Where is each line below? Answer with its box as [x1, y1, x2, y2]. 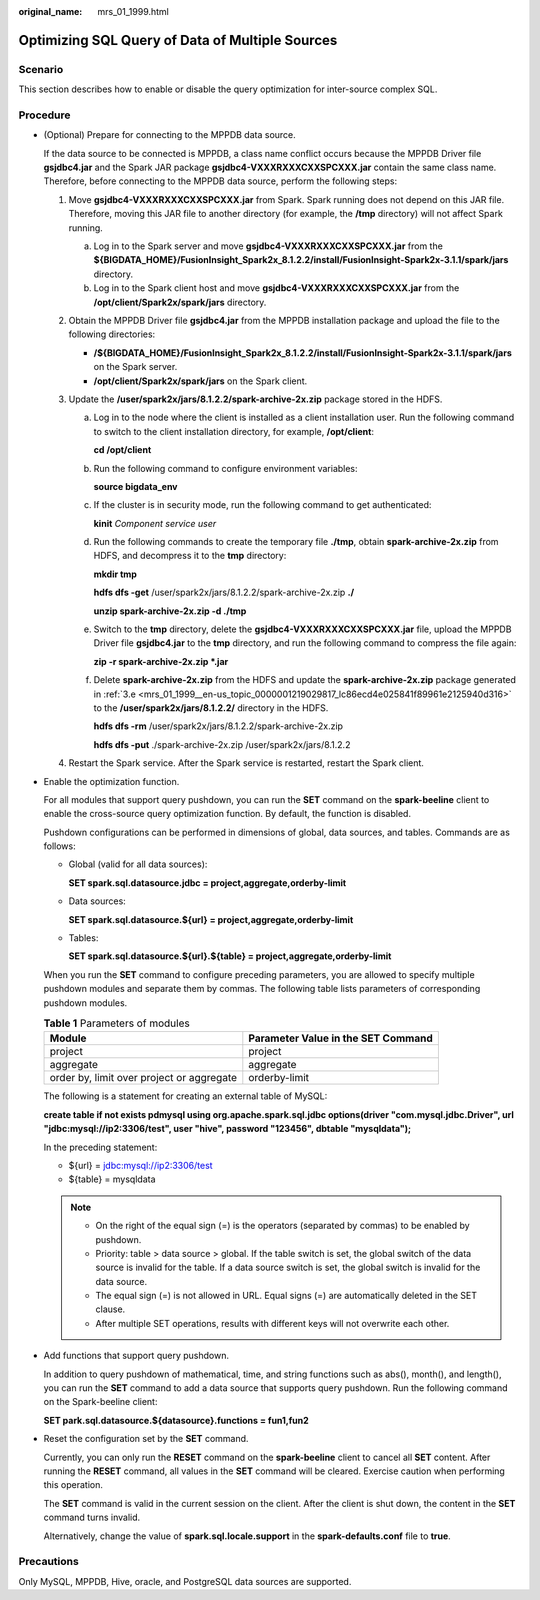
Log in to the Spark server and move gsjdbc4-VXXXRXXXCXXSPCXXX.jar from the [93, 240, 444, 252]
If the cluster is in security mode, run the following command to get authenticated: [93, 499, 432, 511]
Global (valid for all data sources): [68, 858, 208, 870]
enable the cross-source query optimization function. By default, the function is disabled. [43, 808, 412, 820]
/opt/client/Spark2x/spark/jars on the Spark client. [93, 375, 308, 387]
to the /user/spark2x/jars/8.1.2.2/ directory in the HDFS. [93, 701, 329, 714]
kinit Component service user [93, 517, 217, 529]
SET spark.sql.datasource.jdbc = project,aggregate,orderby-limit [68, 876, 347, 889]
